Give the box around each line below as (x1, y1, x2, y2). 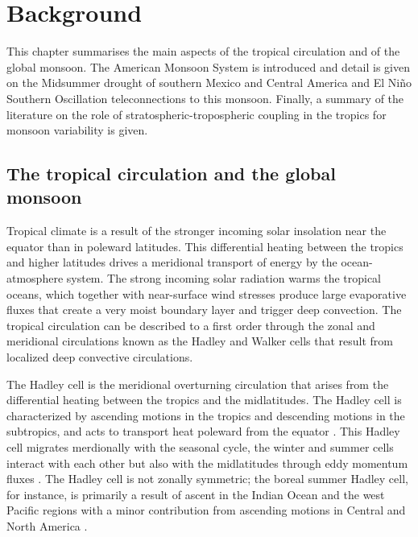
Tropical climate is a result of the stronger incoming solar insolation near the (6, 222, 387, 239)
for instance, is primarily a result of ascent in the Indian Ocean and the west (6, 485, 385, 502)
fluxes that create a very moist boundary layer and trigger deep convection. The (6, 301, 402, 318)
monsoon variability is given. (6, 122, 148, 138)
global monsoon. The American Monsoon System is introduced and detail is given (6, 58, 410, 75)
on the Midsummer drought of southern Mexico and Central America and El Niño (6, 74, 412, 91)
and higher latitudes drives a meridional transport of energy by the (6, 254, 337, 271)
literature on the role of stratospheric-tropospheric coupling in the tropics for (6, 105, 387, 122)
